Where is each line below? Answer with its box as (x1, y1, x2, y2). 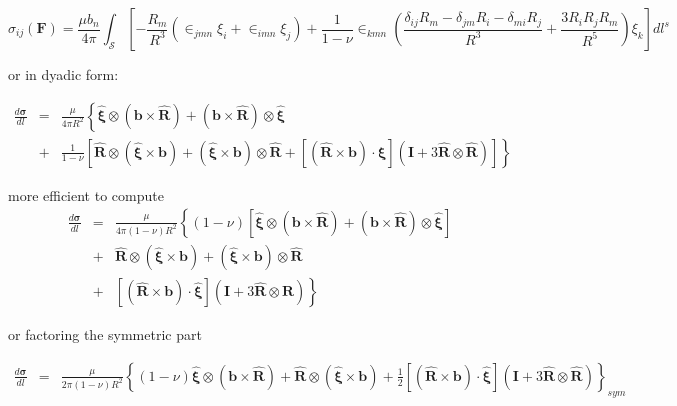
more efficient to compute (8, 184, 164, 205)
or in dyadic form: (8, 64, 119, 84)
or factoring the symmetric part (8, 324, 202, 345)
